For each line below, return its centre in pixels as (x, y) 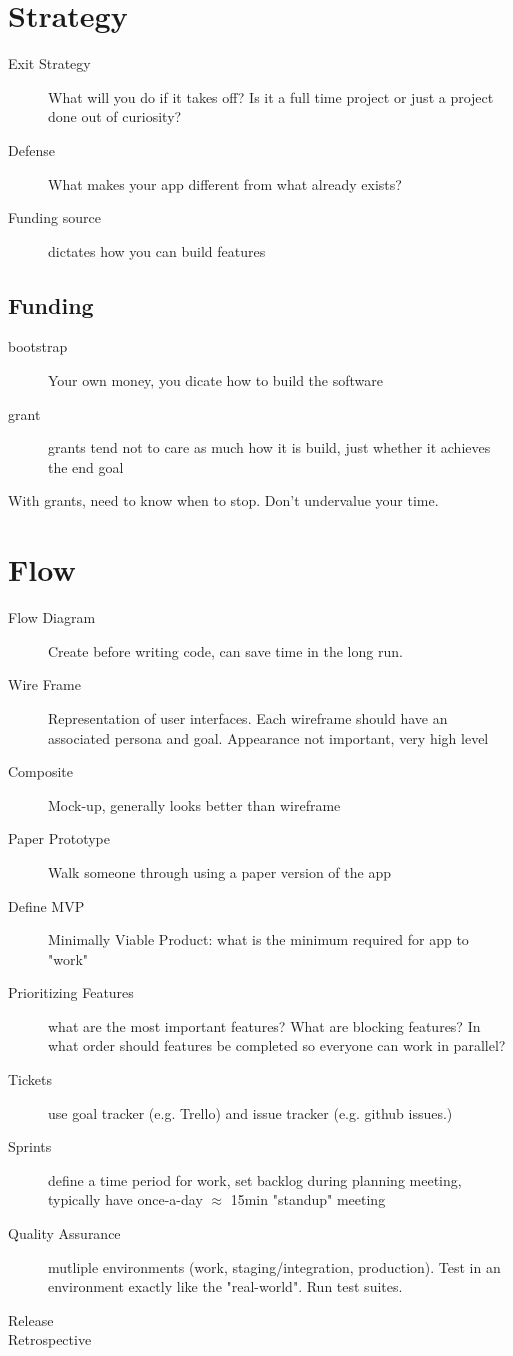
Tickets (30, 1079)
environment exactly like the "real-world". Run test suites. (225, 1286)
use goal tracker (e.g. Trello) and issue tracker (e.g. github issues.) (250, 1112)
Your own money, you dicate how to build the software (215, 380)
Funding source (54, 217)
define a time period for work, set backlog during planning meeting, (255, 1179)
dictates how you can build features (157, 250)
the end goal (86, 466)
